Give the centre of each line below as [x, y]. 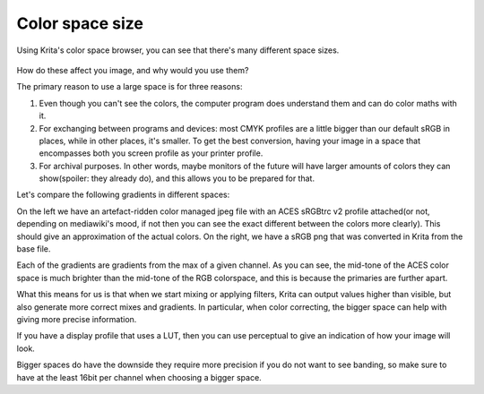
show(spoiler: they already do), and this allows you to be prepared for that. [177, 178]
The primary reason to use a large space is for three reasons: [130, 87]
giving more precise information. [77, 319]
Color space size [80, 23]
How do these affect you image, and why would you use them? [133, 70]
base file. [34, 249]
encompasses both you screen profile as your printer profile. [151, 153]
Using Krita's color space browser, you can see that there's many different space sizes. [178, 50]
